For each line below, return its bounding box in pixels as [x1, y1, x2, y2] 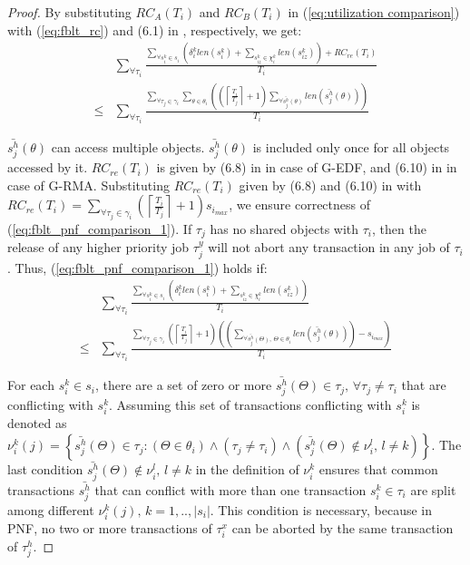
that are [401, 375, 446, 395]
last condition [7, 460, 83, 479]
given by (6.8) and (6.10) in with [239, 175, 422, 194]
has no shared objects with [210, 219, 359, 238]
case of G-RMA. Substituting [7, 175, 170, 194]
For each [7, 375, 54, 395]
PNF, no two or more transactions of [7, 519, 212, 538]
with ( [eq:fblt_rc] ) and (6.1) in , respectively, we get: [7, 20, 302, 39]
